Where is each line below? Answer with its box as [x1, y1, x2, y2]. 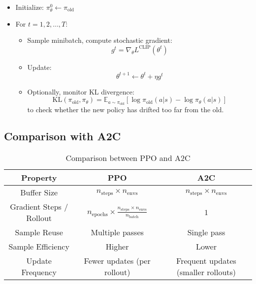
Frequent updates [176, 255, 236, 267]
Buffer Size [20, 187, 58, 198]
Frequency [21, 266, 57, 278]
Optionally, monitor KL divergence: [27, 86, 134, 96]
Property [21, 172, 57, 184]
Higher [105, 241, 129, 252]
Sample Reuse [15, 226, 63, 238]
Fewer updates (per [84, 255, 151, 267]
